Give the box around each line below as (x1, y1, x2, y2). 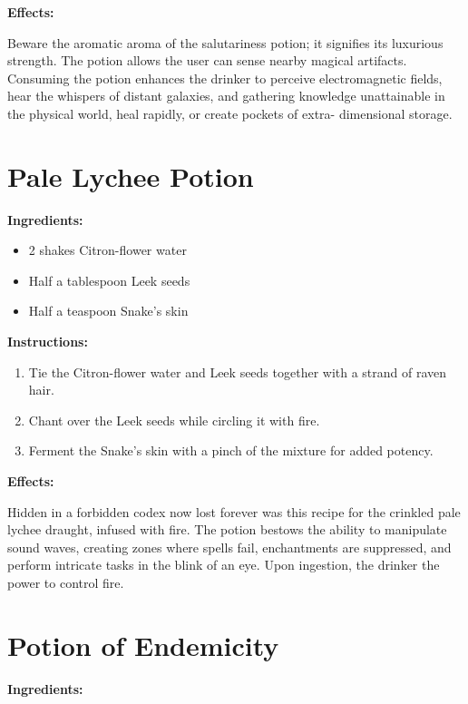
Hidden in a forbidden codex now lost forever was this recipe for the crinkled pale (7, 502, 461, 521)
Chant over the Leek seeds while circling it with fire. (28, 410, 320, 429)
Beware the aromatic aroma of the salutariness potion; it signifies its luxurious (7, 33, 444, 52)
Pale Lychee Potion (7, 157, 254, 194)
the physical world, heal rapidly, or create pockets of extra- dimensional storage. (7, 103, 453, 122)
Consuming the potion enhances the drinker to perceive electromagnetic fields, (7, 68, 443, 87)
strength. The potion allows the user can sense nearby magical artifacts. (7, 51, 407, 70)
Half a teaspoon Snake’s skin (28, 301, 189, 320)
